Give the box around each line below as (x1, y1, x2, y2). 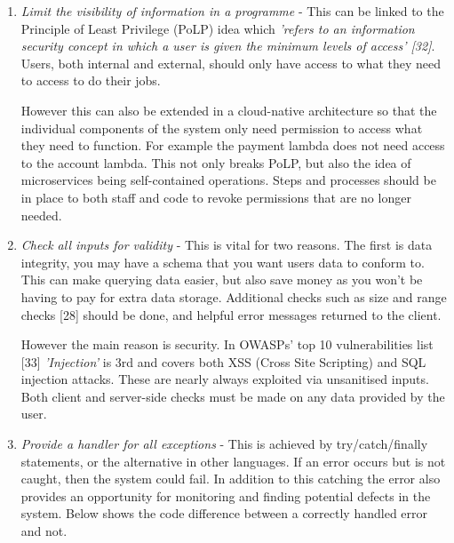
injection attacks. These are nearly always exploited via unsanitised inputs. (20, 370, 429, 388)
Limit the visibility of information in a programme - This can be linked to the (20, 2, 444, 20)
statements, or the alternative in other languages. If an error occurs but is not (20, 451, 446, 470)
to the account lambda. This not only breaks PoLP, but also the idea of (20, 153, 411, 172)
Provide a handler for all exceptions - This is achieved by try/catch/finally (20, 435, 428, 453)
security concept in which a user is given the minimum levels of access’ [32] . (20, 36, 435, 55)
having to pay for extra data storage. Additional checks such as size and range (20, 287, 447, 306)
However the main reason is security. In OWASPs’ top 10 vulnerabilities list (20, 335, 434, 354)
